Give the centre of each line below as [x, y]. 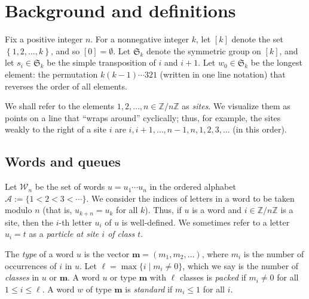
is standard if [149, 289]
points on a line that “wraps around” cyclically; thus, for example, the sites [143, 117]
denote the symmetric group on [204, 50]
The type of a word [39, 253]
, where [215, 253]
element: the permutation [51, 74]
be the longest [276, 62]
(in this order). [260, 129]
